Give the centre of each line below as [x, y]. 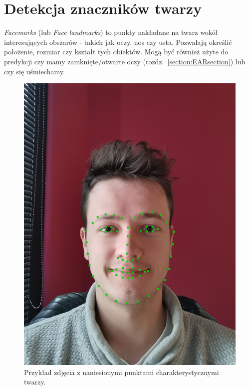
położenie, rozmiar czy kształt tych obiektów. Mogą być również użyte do [116, 52]
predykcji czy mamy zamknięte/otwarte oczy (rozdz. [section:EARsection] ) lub [125, 61]
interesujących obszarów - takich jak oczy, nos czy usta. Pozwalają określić [118, 42]
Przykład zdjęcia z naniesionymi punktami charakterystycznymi [122, 372]
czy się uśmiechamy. [34, 71]
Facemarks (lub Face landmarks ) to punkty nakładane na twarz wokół [111, 32]
